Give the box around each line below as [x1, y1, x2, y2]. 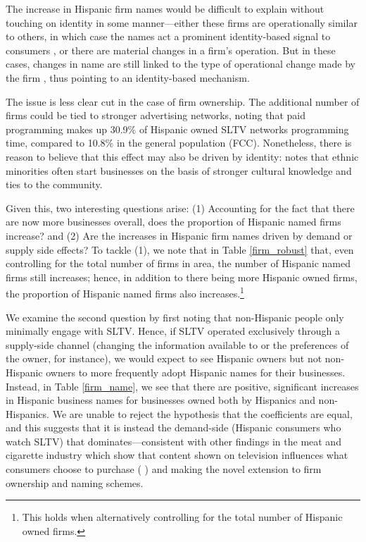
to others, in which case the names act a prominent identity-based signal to [6, 29, 331, 44]
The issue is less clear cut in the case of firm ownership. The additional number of [6, 94, 360, 109]
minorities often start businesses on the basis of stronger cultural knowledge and [6, 163, 352, 178]
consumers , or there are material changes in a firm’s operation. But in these [6, 42, 336, 57]
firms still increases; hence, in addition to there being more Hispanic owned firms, [6, 269, 358, 284]
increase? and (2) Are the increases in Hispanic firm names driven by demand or [6, 228, 353, 242]
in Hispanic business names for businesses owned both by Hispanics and [6, 393, 315, 407]
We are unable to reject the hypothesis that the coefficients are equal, [52, 406, 353, 421]
